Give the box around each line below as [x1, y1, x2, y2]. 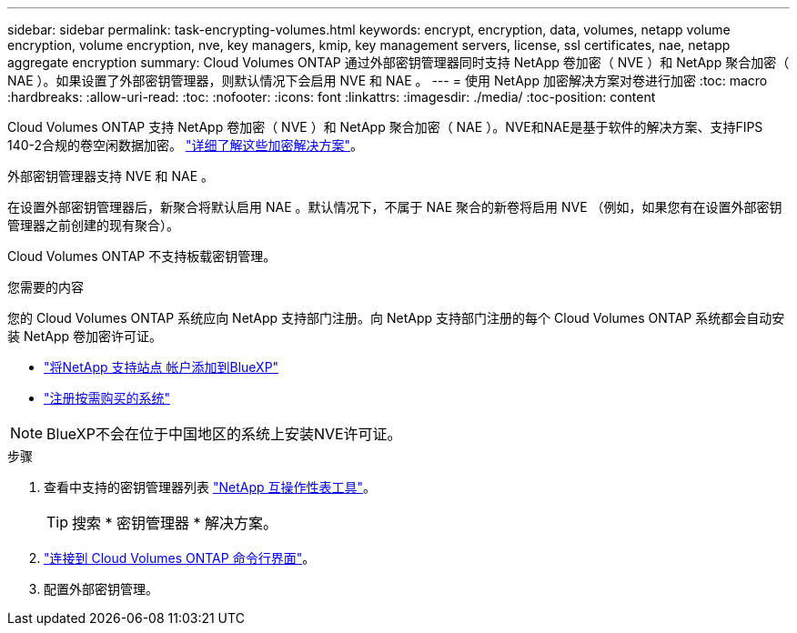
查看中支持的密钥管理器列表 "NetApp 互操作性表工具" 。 [44, 479, 377, 495]
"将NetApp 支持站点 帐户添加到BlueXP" [44, 359, 279, 375]
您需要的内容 [7, 279, 84, 295]
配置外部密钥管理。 [44, 581, 158, 597]
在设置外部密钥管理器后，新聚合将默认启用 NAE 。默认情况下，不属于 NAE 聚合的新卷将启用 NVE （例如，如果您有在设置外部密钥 [7, 199, 782, 215]
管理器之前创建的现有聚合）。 [7, 217, 179, 233]
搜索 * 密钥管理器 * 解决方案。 [72, 514, 278, 532]
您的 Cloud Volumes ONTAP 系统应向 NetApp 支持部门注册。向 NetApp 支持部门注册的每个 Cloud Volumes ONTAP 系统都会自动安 [7, 310, 785, 326]
